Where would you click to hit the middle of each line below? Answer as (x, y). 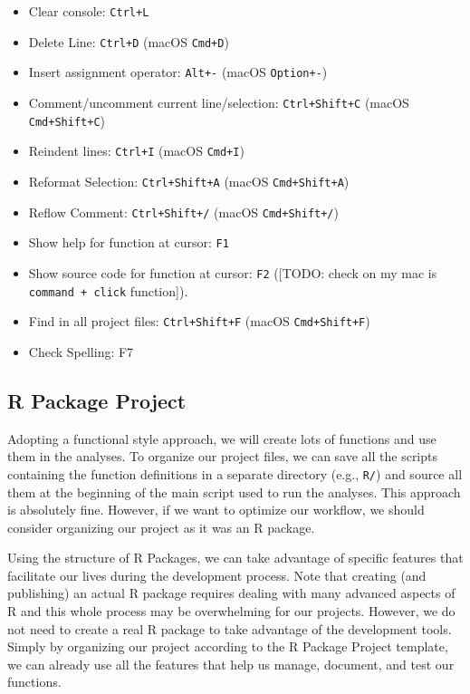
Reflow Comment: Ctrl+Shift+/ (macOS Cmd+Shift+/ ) (183, 212)
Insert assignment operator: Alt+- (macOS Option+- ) (178, 72)
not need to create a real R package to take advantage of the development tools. (230, 628)
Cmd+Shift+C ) (67, 120)
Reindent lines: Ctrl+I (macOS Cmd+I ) (136, 151)
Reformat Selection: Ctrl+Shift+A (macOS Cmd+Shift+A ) (189, 181)
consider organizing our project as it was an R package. (161, 527)
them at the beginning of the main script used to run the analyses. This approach (234, 492)
